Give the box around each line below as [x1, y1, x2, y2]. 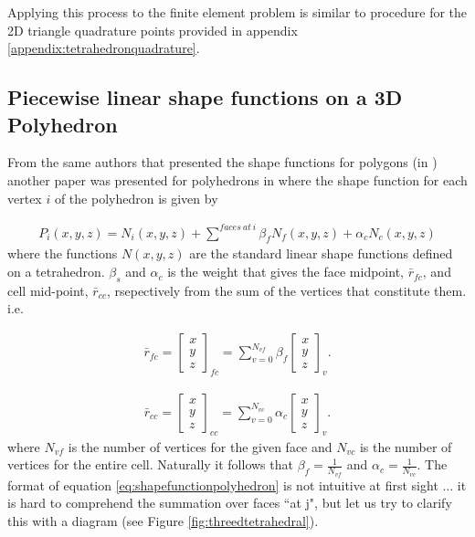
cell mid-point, [7, 280, 89, 300]
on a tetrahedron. [7, 262, 105, 281]
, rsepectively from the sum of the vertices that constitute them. [106, 280, 467, 300]
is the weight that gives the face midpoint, [167, 262, 404, 281]
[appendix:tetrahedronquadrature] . [7, 38, 200, 58]
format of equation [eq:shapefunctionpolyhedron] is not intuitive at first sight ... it [7, 475, 467, 494]
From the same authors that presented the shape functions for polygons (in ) [7, 153, 438, 172]
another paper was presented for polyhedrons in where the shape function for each [7, 170, 468, 189]
